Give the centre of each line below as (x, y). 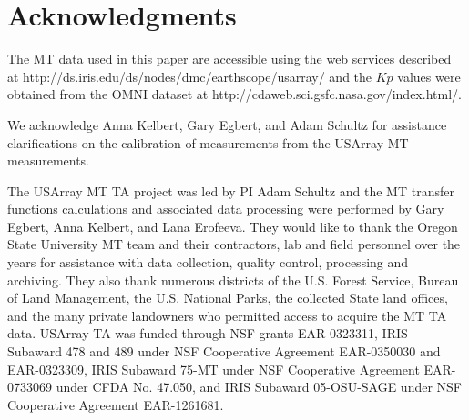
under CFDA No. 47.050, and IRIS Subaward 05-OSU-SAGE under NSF (259, 387)
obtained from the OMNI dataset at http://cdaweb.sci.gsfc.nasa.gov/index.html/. (234, 94)
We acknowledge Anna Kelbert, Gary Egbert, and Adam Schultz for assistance (227, 124)
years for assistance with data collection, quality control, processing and (208, 262)
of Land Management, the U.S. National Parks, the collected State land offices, (228, 298)
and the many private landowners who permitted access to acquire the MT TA (227, 315)
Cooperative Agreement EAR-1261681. (116, 404)
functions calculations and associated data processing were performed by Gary (226, 209)
